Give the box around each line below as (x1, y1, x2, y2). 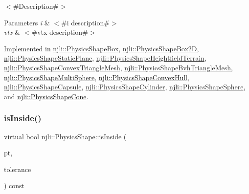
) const (4, 180, 25, 191)
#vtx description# (31, 27, 88, 37)
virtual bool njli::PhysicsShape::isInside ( (4, 131, 127, 141)
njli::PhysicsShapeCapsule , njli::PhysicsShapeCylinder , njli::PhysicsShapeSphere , (4, 82, 246, 92)
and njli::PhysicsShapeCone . (4, 91, 89, 101)
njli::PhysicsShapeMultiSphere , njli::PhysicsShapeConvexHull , (4, 72, 189, 82)
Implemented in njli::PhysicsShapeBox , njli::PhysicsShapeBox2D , (4, 43, 199, 53)
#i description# (61, 17, 110, 27)
